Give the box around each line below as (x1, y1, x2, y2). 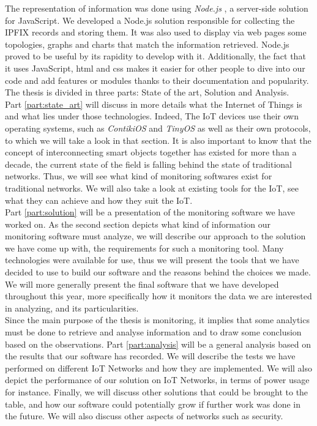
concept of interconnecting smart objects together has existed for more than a (5, 146, 297, 159)
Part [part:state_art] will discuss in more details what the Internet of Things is (5, 97, 302, 110)
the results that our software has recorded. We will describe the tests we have (5, 349, 296, 362)
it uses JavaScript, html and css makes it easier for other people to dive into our (5, 61, 305, 74)
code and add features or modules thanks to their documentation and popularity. (5, 73, 309, 86)
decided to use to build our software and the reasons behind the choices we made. (5, 266, 311, 278)
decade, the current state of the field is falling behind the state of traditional (5, 157, 292, 170)
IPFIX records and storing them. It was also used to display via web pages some (5, 26, 307, 39)
